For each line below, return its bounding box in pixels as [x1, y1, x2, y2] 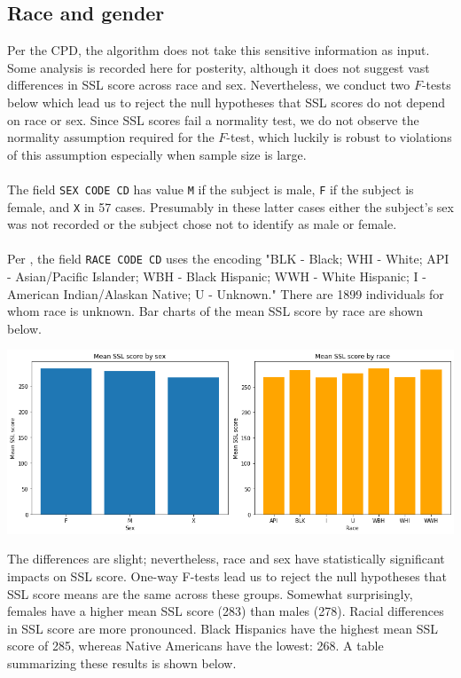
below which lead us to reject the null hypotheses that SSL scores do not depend [7, 92, 446, 111]
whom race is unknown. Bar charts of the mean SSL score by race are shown [7, 302, 424, 320]
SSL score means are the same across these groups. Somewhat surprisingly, [7, 584, 413, 603]
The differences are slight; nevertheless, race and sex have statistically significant [7, 549, 445, 568]
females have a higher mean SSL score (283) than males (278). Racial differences [7, 602, 444, 620]
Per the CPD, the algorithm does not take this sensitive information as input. [7, 41, 430, 59]
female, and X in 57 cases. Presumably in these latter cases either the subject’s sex [7, 197, 454, 216]
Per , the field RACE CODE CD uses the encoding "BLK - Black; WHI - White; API [7, 249, 449, 268]
